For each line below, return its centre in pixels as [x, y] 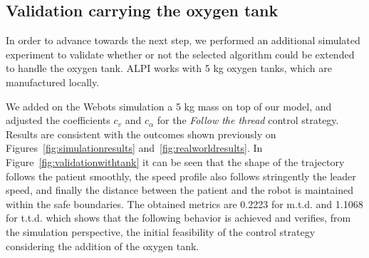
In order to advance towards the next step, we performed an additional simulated [183, 40]
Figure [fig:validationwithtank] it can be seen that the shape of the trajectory [175, 161]
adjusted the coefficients [58, 120]
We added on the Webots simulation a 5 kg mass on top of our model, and [169, 106]
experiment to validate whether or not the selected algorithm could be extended [180, 54]
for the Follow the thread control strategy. [248, 120]
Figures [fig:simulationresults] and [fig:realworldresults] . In [134, 148]
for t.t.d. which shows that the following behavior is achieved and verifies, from [178, 218]
